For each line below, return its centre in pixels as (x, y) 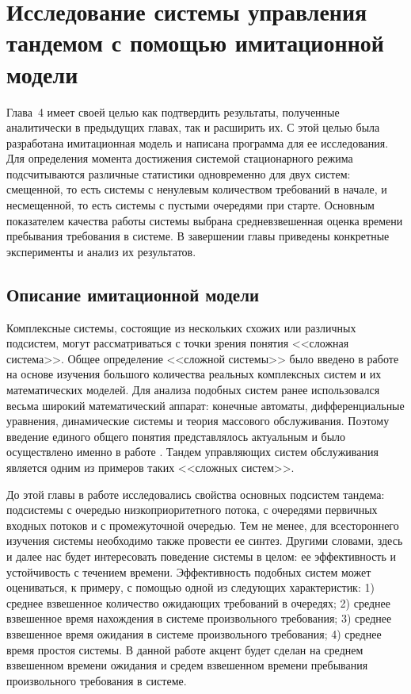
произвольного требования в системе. (97, 680)
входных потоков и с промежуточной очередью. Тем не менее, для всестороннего (203, 525)
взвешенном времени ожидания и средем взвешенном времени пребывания (187, 665)
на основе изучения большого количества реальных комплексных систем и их (194, 374)
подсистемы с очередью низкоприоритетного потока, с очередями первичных (192, 510)
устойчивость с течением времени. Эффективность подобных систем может (189, 571)
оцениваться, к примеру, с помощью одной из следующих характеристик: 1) (190, 587)
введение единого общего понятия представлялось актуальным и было (176, 436)
